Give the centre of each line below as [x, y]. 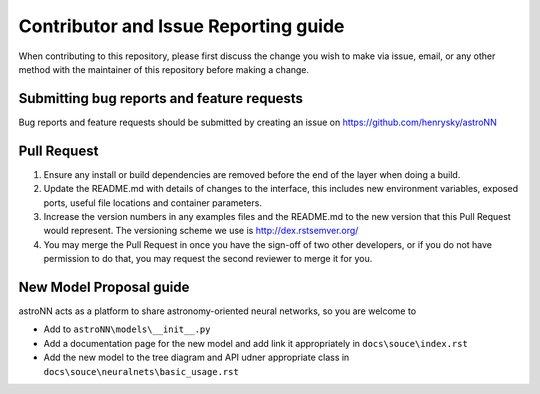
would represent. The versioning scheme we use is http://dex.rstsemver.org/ [201, 231]
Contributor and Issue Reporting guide [181, 26]
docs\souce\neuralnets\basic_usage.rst [141, 371]
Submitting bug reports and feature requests [161, 98]
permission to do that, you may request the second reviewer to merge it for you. [208, 259]
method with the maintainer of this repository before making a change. [164, 69]
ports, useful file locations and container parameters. [152, 202]
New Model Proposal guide [104, 286]
